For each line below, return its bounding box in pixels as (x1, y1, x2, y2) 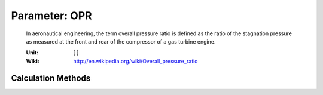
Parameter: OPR (11, 9, 92, 22)
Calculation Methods (11, 73, 91, 83)
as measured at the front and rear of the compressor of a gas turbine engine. (26, 38, 216, 45)
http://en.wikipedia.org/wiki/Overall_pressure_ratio (73, 57, 198, 65)
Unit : (26, 49, 39, 56)
